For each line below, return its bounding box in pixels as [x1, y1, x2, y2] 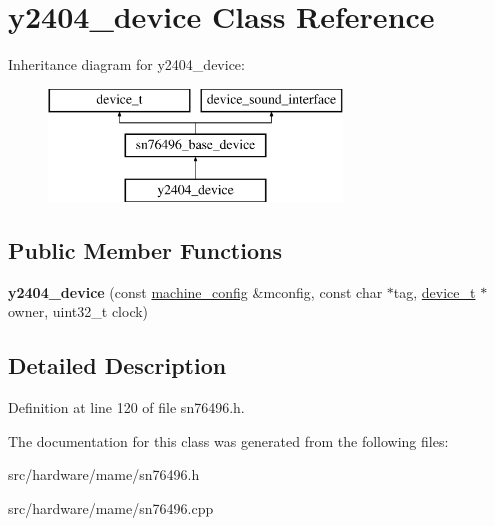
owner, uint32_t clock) [8, 301, 149, 322]
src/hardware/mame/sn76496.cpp [8, 498, 214, 519]
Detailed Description [8, 350, 227, 381]
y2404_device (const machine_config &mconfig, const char [8, 281, 383, 302]
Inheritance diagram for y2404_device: [8, 54, 245, 75]
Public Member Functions [8, 235, 282, 266]
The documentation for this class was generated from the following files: [8, 430, 449, 451]
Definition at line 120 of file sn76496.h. [8, 397, 245, 418]
